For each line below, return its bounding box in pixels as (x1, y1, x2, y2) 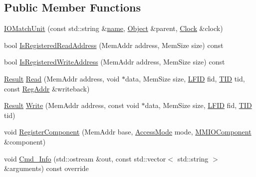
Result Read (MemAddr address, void (4, 73, 120, 83)
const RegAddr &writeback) (4, 83, 90, 93)
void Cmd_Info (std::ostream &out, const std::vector (4, 153, 166, 163)
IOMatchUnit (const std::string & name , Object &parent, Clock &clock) (4, 23, 223, 33)
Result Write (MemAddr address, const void (4, 100, 139, 110)
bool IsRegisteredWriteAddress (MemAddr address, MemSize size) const (4, 56, 225, 67)
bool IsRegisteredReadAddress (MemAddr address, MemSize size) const (4, 39, 224, 50)
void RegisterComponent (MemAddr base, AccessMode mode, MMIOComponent (4, 126, 252, 137)
